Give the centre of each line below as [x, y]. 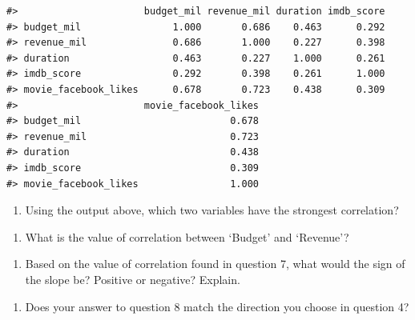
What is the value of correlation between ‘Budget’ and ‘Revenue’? [187, 236]
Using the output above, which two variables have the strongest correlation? [212, 210]
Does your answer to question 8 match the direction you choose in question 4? [217, 306]
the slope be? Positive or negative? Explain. [133, 279]
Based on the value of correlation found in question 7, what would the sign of [215, 264]
